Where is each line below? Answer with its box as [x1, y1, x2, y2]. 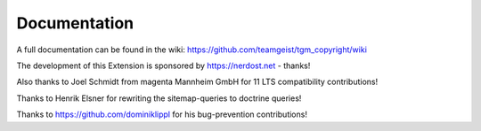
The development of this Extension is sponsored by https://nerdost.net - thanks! [16, 60, 311, 71]
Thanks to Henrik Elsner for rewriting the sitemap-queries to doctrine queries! [16, 93, 302, 104]
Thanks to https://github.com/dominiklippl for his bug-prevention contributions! [16, 109, 307, 119]
